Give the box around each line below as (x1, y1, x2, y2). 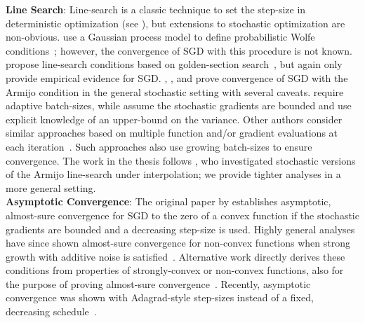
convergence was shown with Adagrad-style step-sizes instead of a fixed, (6, 290, 314, 305)
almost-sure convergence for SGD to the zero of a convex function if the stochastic (6, 207, 359, 222)
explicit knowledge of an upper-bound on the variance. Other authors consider (6, 111, 343, 126)
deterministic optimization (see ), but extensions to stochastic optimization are (6, 15, 345, 30)
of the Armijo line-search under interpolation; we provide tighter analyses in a (6, 167, 341, 181)
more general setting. (6, 180, 96, 195)
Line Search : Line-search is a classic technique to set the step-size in (6, 2, 306, 16)
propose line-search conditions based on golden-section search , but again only (6, 57, 343, 71)
